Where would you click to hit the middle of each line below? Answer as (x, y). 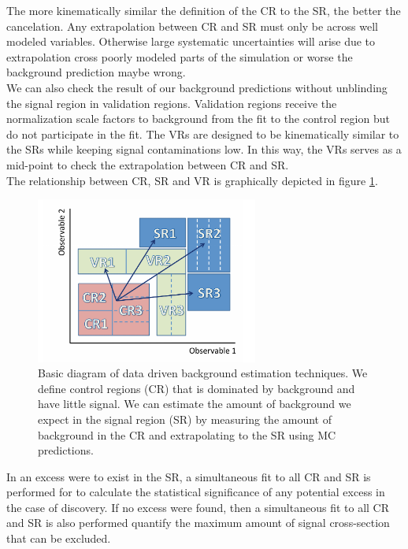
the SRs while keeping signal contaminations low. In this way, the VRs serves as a (204, 149)
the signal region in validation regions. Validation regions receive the (172, 103)
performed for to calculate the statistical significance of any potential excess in (196, 492)
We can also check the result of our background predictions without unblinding (197, 87)
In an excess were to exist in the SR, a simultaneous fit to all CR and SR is (189, 476)
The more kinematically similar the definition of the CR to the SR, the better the (204, 10)
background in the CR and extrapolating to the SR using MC (187, 434)
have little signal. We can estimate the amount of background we (195, 404)
